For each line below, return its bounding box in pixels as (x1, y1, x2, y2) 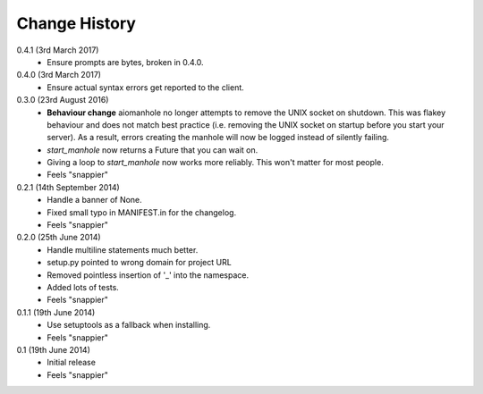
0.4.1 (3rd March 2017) (16, 45, 99, 55)
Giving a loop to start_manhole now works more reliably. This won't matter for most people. (47, 157, 384, 168)
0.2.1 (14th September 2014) (16, 181, 120, 192)
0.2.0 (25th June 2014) (16, 232, 102, 243)
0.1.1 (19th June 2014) (16, 306, 96, 317)
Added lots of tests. (47, 281, 120, 292)
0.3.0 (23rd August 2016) (16, 95, 109, 105)
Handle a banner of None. (47, 195, 142, 205)
